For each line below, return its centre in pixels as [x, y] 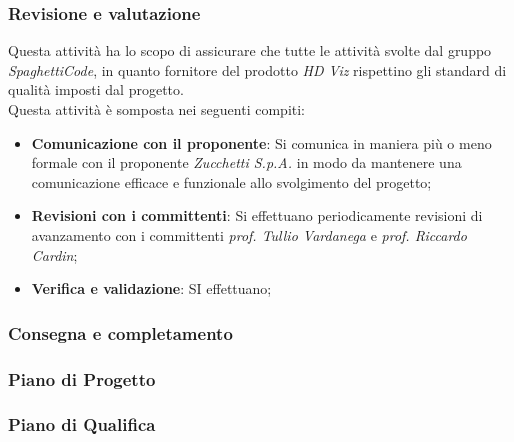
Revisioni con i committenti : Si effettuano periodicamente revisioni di [257, 215]
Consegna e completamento [120, 332]
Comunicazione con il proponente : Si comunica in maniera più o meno [261, 142]
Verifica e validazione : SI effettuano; [151, 288]
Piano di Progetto [82, 378]
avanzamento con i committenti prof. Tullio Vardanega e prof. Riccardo [249, 234]
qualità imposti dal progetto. [96, 89]
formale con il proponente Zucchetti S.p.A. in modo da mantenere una [246, 162]
